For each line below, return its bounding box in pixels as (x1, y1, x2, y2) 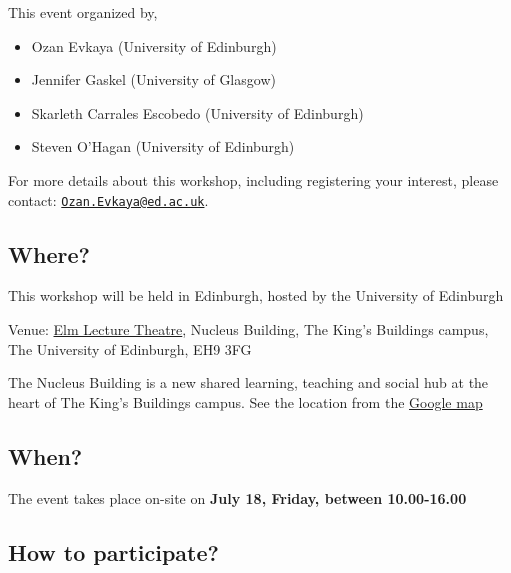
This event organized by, (8, 2, 158, 22)
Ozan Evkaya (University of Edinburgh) (31, 35, 277, 56)
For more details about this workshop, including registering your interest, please (8, 169, 499, 190)
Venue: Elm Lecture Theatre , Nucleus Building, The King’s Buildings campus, (8, 319, 489, 340)
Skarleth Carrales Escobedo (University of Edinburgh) (31, 102, 364, 123)
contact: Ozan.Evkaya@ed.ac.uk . (8, 189, 209, 210)
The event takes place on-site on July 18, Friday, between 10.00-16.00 (8, 487, 467, 508)
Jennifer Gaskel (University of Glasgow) (31, 69, 276, 90)
